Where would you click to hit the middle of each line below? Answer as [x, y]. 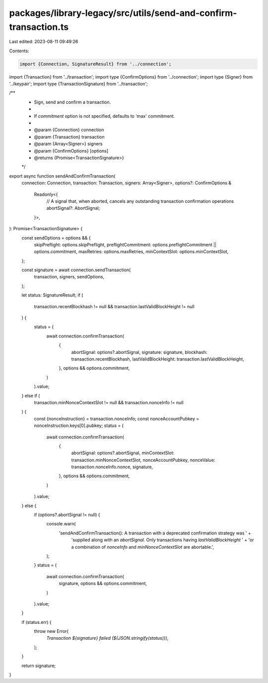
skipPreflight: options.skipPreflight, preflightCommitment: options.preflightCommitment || [125, 245]
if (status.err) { [36, 622]
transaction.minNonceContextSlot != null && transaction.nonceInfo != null [109, 402]
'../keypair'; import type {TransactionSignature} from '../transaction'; [79, 84]
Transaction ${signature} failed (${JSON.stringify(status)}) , [107, 638]
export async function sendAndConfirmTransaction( [62, 176]
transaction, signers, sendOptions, [69, 277]
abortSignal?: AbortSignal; [73, 208]
